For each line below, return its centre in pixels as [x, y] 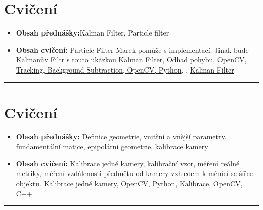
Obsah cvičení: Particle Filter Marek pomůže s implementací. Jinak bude [132, 49]
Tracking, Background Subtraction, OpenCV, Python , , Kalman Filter [125, 69]
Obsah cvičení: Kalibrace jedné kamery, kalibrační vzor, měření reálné [128, 163]
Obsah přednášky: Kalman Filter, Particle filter [93, 33]
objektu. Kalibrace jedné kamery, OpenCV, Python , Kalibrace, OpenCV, [129, 183]
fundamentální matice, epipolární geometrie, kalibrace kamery [112, 146]
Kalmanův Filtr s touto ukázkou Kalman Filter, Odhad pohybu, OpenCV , [131, 60]
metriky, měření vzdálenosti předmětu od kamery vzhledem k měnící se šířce [135, 173]
